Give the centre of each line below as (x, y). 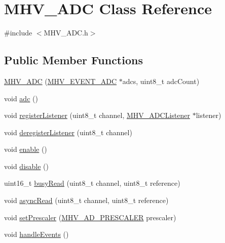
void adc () (21, 98)
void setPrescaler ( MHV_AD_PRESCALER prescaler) (90, 217)
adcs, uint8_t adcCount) (161, 81)
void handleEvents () (36, 234)
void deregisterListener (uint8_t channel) (68, 132)
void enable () (26, 149)
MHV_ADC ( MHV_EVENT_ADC (61, 81)
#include (18, 33)
